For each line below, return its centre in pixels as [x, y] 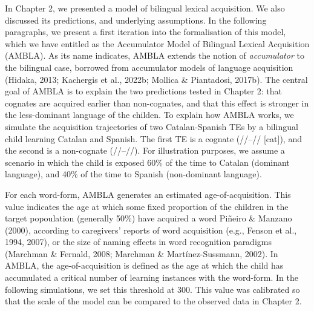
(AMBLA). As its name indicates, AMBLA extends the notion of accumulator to [155, 55]
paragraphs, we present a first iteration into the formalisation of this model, [146, 32]
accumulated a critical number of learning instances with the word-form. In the [152, 277]
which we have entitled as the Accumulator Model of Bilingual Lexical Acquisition [157, 43]
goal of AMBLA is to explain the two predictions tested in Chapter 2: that [144, 91]
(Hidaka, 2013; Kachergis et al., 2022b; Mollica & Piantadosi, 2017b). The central [156, 79]
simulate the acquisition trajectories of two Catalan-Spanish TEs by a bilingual [152, 126]
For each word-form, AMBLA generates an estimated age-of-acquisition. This [148, 194]
